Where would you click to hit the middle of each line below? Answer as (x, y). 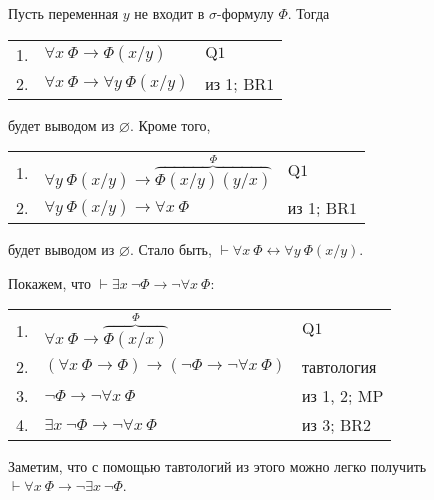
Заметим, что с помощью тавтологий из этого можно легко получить (217, 465)
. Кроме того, (170, 124)
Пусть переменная (63, 13)
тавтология (339, 366)
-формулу (245, 13)
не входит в (169, 13)
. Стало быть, (170, 249)
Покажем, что (50, 282)
